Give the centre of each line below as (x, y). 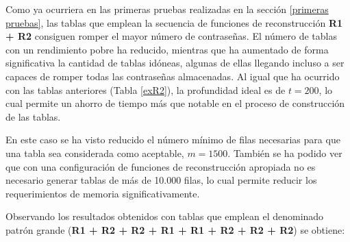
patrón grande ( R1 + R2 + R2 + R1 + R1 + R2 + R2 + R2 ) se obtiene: (175, 229)
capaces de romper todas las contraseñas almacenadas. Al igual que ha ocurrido (173, 76)
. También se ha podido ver (285, 153)
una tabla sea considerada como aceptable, (95, 153)
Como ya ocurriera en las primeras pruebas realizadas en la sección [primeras (167, 9)
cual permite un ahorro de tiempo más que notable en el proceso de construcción (175, 103)
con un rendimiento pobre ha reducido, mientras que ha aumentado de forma (167, 49)
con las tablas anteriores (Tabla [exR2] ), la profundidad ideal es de (146, 89)
